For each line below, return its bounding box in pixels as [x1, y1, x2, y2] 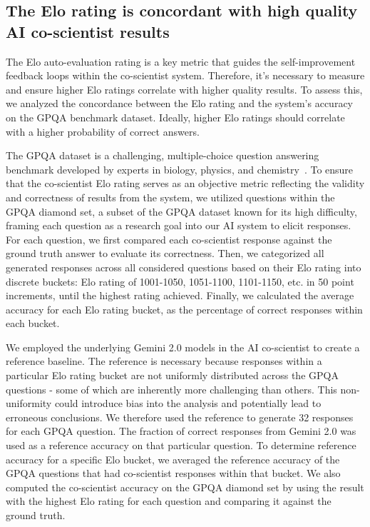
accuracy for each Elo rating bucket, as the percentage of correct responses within [6, 301, 363, 316]
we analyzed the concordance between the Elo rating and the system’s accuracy [6, 96, 353, 111]
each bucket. [6, 316, 60, 331]
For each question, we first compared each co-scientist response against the [6, 231, 332, 246]
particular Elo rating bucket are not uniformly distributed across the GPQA [6, 368, 339, 383]
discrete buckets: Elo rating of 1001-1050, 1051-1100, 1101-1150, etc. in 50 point [6, 273, 354, 288]
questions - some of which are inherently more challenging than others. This [6, 381, 337, 396]
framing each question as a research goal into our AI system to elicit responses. [6, 218, 351, 233]
